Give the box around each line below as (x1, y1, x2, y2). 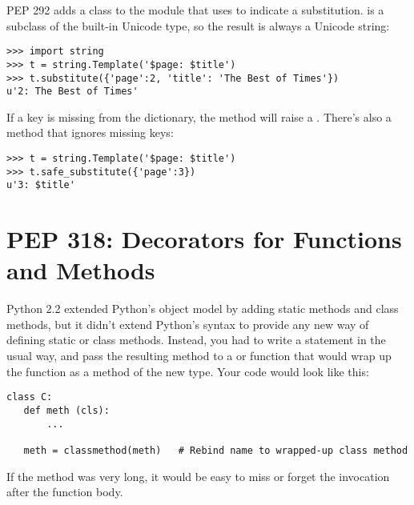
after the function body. (6, 483, 123, 500)
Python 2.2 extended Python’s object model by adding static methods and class (6, 300, 399, 317)
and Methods (6, 254, 155, 287)
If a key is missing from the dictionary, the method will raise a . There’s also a (6, 108, 392, 125)
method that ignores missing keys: (6, 124, 174, 141)
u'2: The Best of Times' (6, 86, 139, 98)
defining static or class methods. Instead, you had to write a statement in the (6, 331, 386, 348)
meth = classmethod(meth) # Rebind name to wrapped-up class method (23, 444, 408, 456)
